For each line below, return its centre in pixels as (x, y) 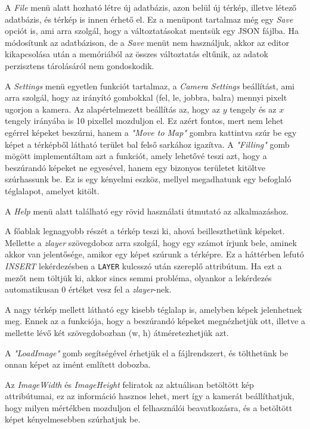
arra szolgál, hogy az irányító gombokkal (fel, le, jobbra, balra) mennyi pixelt (146, 97)
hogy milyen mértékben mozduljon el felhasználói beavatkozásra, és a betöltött (149, 407)
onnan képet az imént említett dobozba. (78, 364)
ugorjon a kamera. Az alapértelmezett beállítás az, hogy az (113, 109)
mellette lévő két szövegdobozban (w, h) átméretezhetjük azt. (117, 332)
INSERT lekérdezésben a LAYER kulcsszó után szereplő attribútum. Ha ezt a (143, 265)
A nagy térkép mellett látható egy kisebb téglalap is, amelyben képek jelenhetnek (154, 309)
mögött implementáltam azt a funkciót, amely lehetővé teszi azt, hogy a (136, 156)
